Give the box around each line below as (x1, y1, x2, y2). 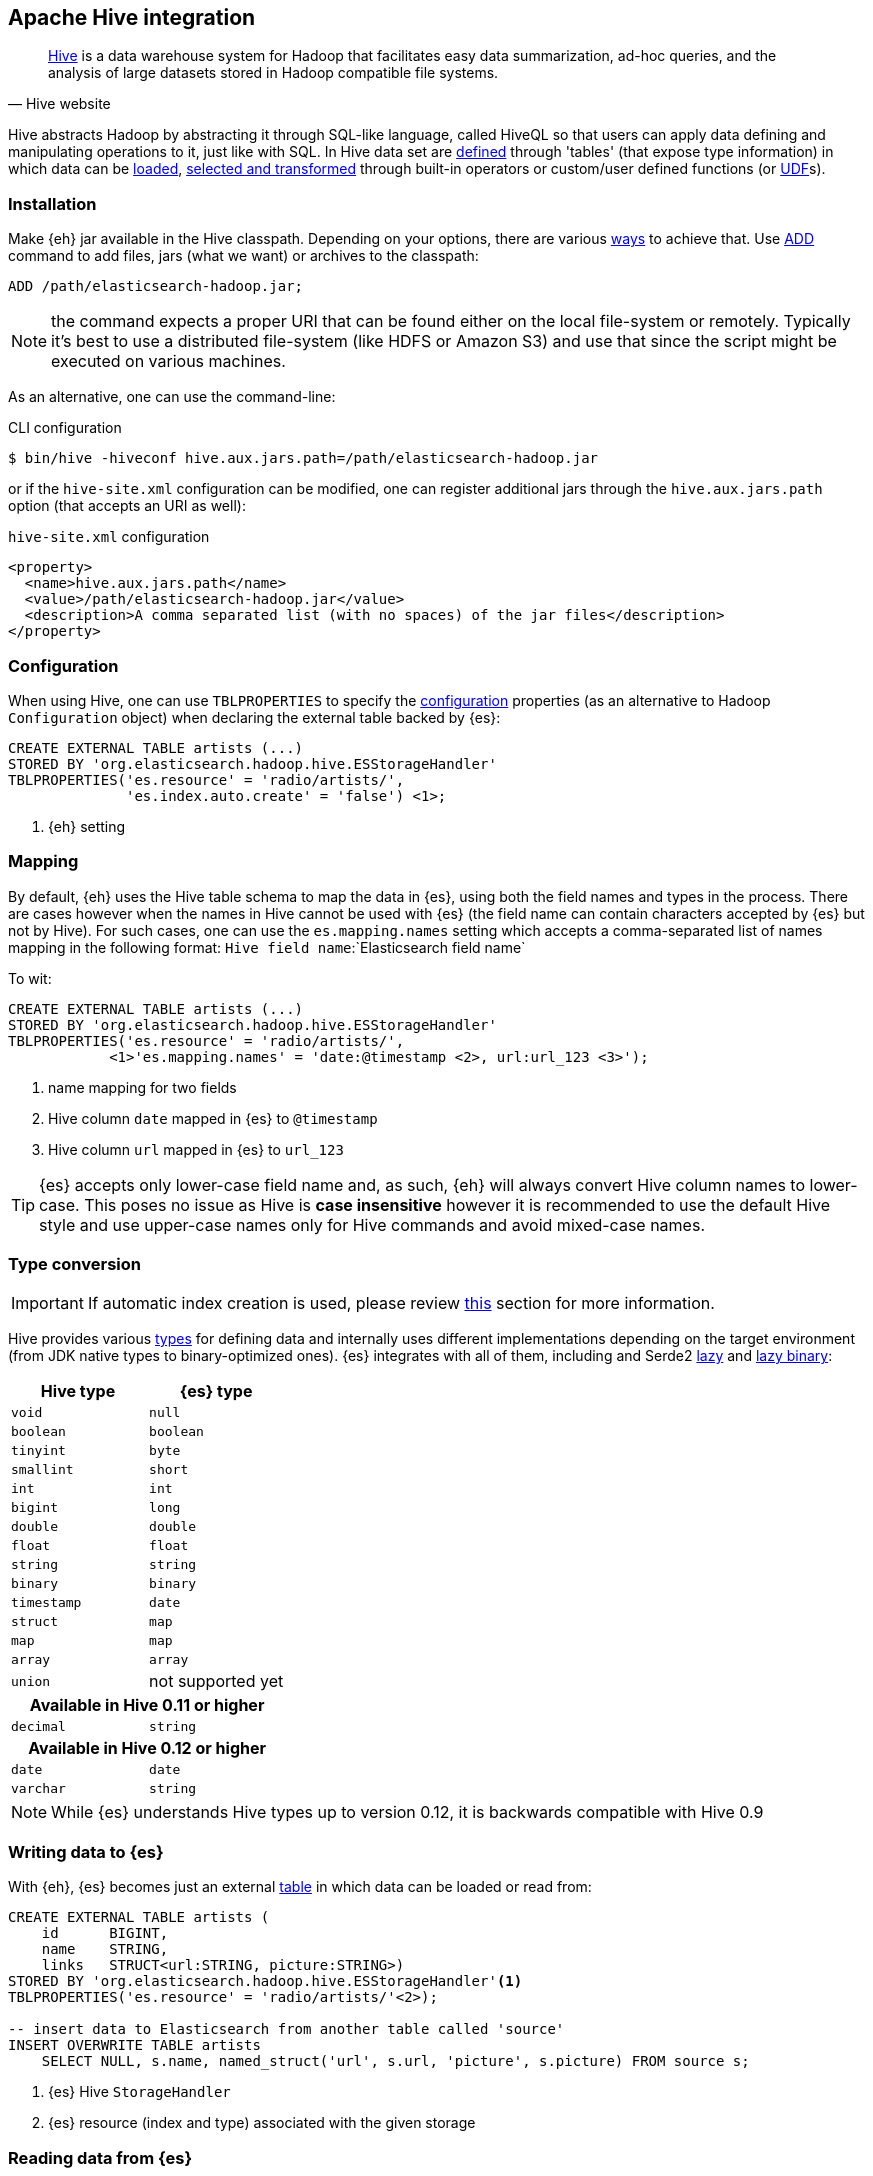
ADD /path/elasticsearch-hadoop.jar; (8, 278, 304, 295)
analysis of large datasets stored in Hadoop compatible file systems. (48, 64, 499, 82)
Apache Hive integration (8, 5, 256, 30)
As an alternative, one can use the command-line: (8, 388, 336, 406)
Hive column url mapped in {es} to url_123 (48, 1140, 344, 1158)
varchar (11, 1781, 66, 1797)
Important (11, 1293, 84, 1314)
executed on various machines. (51, 351, 286, 372)
